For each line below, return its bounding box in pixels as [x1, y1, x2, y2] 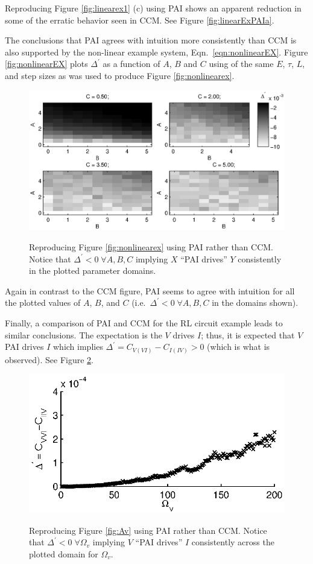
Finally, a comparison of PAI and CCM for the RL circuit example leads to [5, 317, 283, 329]
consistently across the [191, 536, 274, 548]
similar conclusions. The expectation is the [5, 328, 162, 341]
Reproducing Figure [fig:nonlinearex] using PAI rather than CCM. [29, 241, 274, 253]
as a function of [103, 57, 160, 70]
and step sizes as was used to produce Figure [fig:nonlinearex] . [5, 69, 235, 81]
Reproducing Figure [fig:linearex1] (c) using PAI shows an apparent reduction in [5, 2, 302, 14]
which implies [52, 340, 103, 353]
